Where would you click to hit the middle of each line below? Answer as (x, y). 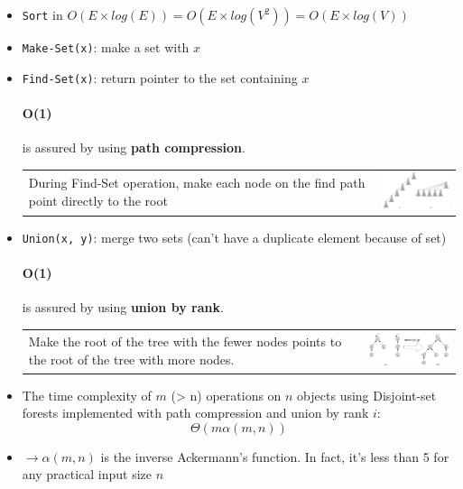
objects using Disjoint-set (367, 395)
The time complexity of (87, 395)
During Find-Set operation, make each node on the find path (197, 183)
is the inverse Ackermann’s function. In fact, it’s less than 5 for (275, 456)
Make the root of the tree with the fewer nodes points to (185, 341)
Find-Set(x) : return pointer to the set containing (160, 77)
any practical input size (87, 474)
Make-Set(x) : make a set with (106, 47)
